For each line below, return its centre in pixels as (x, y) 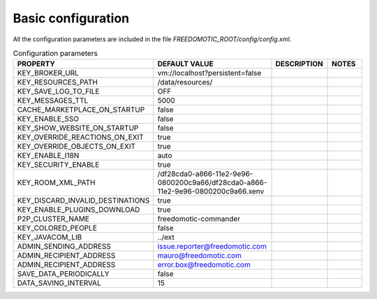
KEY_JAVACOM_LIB (50, 238)
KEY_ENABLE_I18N (48, 156)
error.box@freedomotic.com (204, 265)
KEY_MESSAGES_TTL (53, 101)
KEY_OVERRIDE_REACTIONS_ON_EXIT (81, 138)
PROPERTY (36, 64)
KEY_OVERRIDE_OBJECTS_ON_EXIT (76, 147)
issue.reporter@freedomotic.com (212, 247)
